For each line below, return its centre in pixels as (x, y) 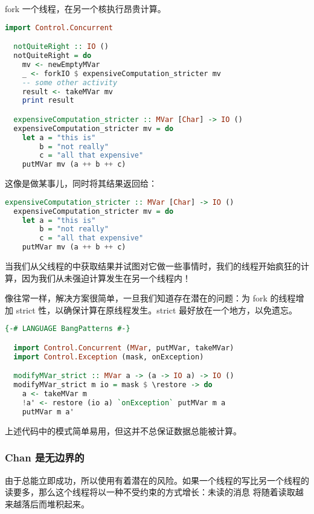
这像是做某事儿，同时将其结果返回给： (81, 183)
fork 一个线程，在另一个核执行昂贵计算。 (85, 8)
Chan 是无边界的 (45, 458)
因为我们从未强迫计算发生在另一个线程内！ (106, 278)
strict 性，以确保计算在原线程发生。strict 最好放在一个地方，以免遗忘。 (156, 310)
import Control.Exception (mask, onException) (109, 357)
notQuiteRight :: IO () (61, 47)
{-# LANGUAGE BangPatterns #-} (68, 329)
